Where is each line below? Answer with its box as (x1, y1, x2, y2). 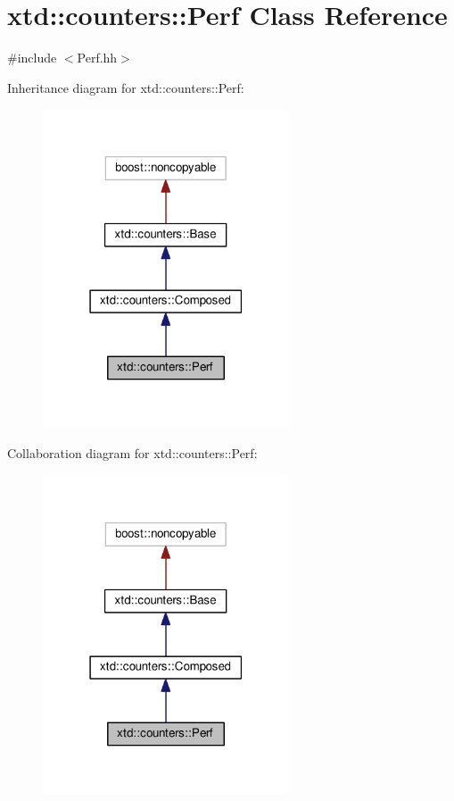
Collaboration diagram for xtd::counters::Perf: (7, 444, 258, 463)
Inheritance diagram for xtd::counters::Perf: (7, 78, 244, 96)
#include (7, 48, 57, 67)
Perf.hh (77, 48, 118, 67)
